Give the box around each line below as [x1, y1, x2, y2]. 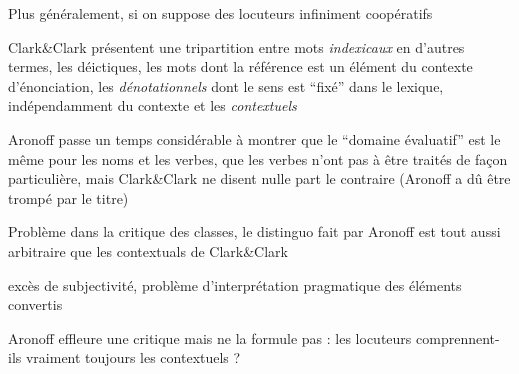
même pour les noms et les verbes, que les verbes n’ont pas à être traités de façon [8, 148, 508, 169]
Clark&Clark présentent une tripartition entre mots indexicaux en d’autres [8, 36, 465, 57]
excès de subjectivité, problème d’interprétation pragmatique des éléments [8, 274, 462, 295]
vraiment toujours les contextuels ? [25, 347, 241, 368]
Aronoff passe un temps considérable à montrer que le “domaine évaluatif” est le [8, 128, 501, 149]
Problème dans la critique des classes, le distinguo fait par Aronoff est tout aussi [8, 221, 501, 242]
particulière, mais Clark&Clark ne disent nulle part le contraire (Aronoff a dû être [8, 168, 511, 189]
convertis [8, 294, 63, 315]
